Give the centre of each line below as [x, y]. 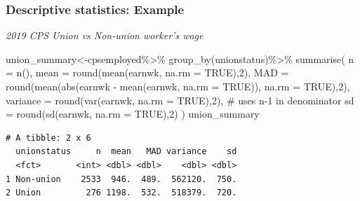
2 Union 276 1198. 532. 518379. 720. [121, 193]
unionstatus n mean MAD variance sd [126, 152]
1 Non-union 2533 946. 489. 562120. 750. [121, 179]
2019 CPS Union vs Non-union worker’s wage [105, 35]
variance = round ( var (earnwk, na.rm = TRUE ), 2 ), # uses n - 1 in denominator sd [180, 100]
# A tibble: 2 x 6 [48, 138]
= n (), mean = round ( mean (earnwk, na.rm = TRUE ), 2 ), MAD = [147, 72]
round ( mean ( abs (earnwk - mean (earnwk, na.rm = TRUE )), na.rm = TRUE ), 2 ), [178, 86]
